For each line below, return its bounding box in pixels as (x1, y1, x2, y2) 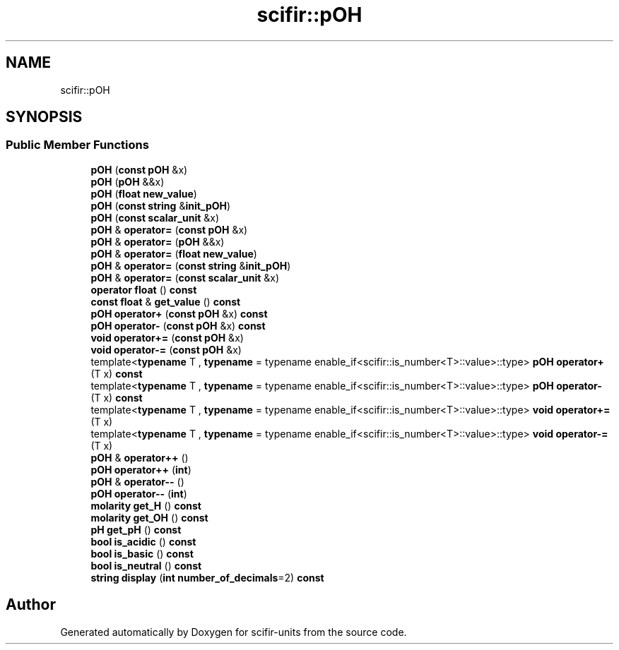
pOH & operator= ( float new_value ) (90, 247, 257, 260)
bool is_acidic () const (90, 535, 196, 548)
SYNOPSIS (6, 108, 83, 126)
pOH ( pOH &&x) (90, 175, 165, 188)
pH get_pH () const (90, 523, 182, 536)
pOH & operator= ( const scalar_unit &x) (90, 271, 280, 284)
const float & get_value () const (90, 295, 241, 308)
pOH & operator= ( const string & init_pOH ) (90, 259, 291, 272)
